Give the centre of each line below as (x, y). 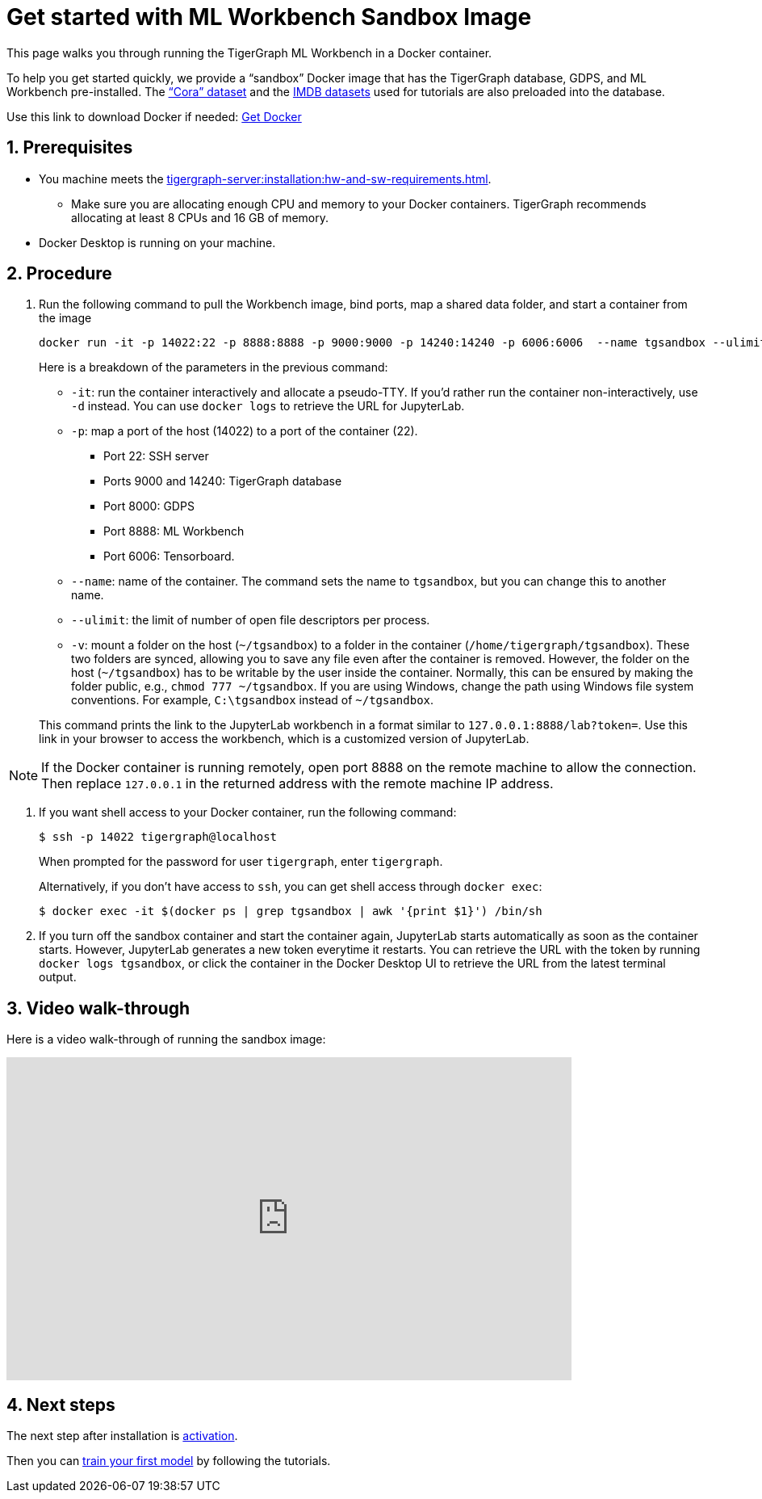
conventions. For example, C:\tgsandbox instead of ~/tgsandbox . (253, 700)
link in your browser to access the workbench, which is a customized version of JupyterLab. (284, 739)
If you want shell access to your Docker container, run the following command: (248, 812)
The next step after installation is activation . (122, 1436)
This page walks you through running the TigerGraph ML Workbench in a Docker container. (249, 52)
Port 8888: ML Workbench (174, 531)
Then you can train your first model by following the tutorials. (169, 1461)
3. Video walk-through (98, 1008)
